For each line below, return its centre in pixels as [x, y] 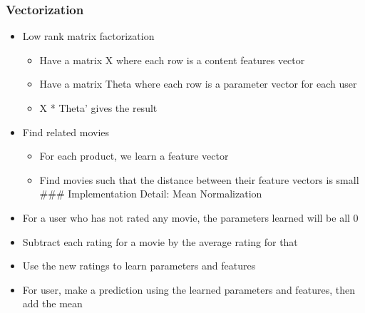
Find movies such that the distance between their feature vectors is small [199, 179]
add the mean [52, 303]
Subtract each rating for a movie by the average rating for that [160, 241]
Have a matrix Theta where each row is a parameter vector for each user [198, 84]
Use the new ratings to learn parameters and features [139, 266]
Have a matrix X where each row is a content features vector [172, 60]
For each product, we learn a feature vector [134, 156]
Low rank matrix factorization [88, 36]
